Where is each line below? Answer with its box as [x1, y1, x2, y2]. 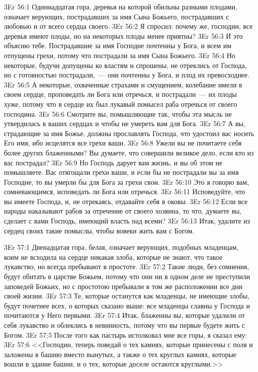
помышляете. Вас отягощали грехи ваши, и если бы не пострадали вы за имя [4, 167, 239, 177]
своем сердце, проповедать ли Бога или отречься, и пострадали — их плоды [4, 89, 237, 99]
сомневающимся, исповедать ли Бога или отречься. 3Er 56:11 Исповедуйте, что [4, 186, 245, 197]
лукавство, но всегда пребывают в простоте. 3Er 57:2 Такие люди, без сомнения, [4, 261, 250, 272]
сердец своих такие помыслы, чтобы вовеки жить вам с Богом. [4, 225, 194, 235]
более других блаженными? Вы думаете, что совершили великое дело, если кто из [4, 147, 254, 157]
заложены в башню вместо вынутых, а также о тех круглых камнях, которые [4, 349, 237, 359]
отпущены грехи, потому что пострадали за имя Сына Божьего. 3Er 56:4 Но [4, 50, 236, 60]
